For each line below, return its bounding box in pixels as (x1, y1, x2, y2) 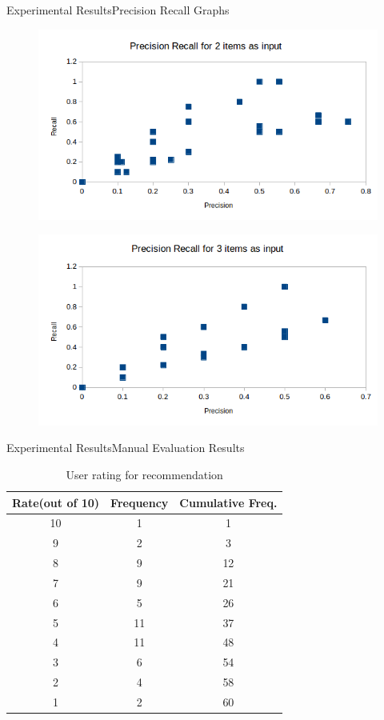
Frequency (110, 494, 169, 510)
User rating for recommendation (66, 466, 223, 482)
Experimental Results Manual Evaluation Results (6, 439, 245, 456)
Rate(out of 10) (12, 494, 100, 510)
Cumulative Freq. (179, 494, 278, 510)
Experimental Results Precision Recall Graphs (6, 2, 230, 18)
